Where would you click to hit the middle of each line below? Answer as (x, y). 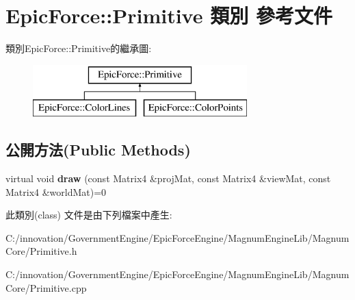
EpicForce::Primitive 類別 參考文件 (169, 15)
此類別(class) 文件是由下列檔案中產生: (89, 215)
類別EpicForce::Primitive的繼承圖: (79, 48)
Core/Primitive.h (41, 251)
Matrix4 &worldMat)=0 (56, 191)
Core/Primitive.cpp (46, 287)
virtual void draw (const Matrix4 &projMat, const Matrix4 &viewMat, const (168, 178)
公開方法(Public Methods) (98, 150)
